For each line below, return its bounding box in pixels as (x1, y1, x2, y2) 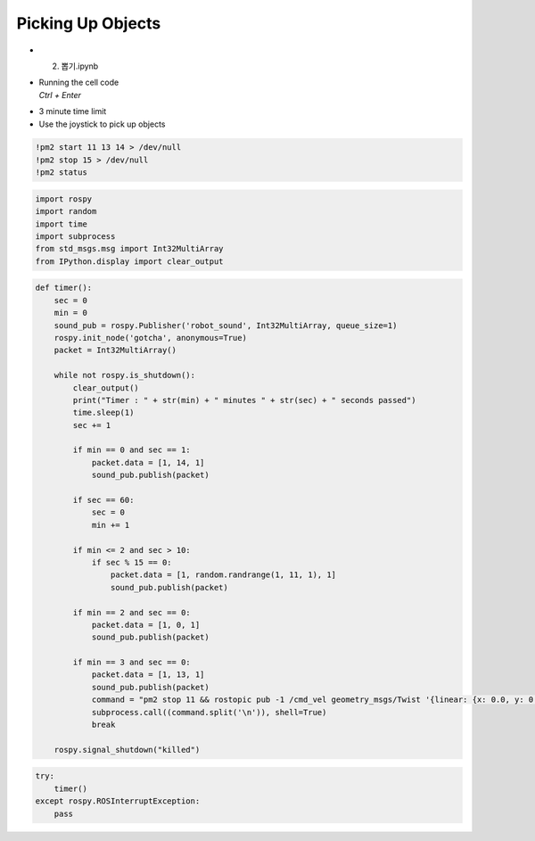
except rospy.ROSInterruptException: (35, 796, 201, 806)
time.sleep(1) (72, 408, 135, 418)
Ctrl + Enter (38, 89, 82, 100)
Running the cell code (38, 77, 119, 88)
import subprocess (35, 232, 116, 242)
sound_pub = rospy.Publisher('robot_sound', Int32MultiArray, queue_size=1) (53, 320, 398, 330)
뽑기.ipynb (61, 61, 99, 71)
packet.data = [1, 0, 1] (91, 620, 201, 630)
